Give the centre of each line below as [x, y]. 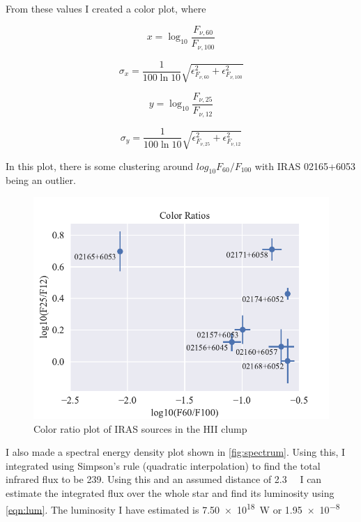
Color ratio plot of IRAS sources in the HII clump [140, 428]
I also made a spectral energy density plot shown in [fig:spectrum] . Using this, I [176, 452]
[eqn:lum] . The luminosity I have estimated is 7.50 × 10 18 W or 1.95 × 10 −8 [173, 508]
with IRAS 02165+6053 [305, 166]
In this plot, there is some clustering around [100, 166]
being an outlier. [41, 180]
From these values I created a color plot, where [106, 8]
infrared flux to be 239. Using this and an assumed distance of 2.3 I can [164, 479]
